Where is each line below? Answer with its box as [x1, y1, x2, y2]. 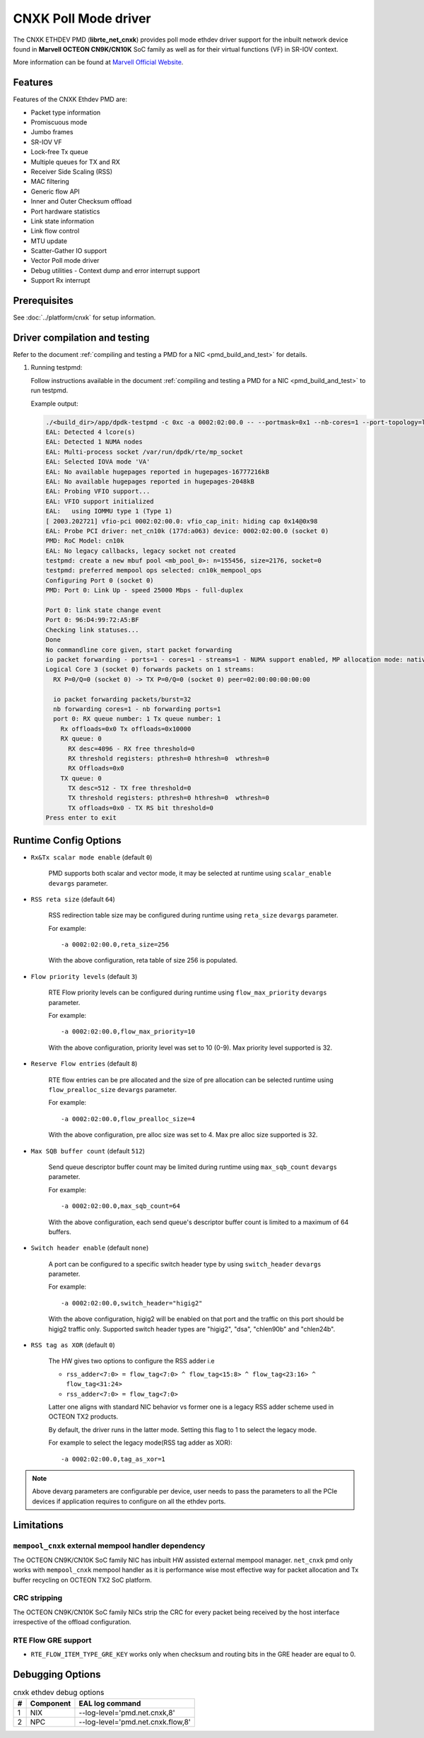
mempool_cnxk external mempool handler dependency [13, 1541, 206, 1551]
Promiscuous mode [30, 118, 88, 127]
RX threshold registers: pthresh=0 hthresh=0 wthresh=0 [68, 754, 270, 763]
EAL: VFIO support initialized [45, 497, 155, 505]
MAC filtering [30, 177, 70, 186]
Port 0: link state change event [45, 606, 162, 614]
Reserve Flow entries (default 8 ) [30, 1059, 138, 1068]
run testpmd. [30, 386, 69, 395]
